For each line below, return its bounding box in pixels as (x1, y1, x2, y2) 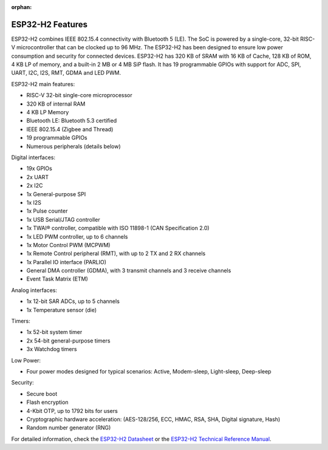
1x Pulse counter (26, 207, 68, 215)
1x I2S (26, 199, 42, 206)
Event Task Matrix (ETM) (26, 275, 88, 282)
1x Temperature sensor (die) (26, 306, 97, 313)
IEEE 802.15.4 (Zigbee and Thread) (26, 125, 114, 133)
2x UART (26, 173, 49, 180)
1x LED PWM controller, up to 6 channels (26, 233, 128, 240)
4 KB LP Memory (26, 109, 69, 116)
